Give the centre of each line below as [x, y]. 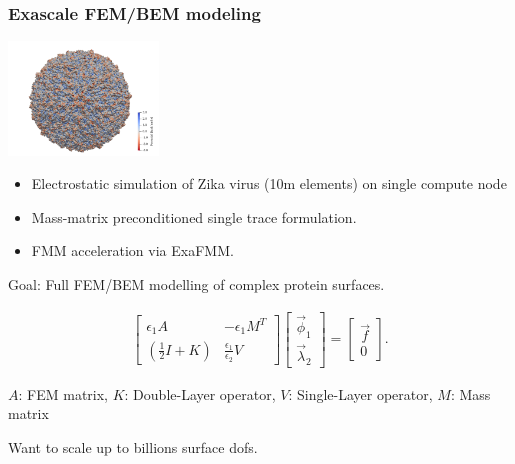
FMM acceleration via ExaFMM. [132, 250]
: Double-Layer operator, [200, 393]
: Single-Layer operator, [360, 393]
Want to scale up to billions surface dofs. [133, 446]
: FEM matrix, [63, 393]
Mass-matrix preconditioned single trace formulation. [194, 216]
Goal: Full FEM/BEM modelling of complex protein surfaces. [196, 283]
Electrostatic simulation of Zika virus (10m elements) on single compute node [269, 183]
